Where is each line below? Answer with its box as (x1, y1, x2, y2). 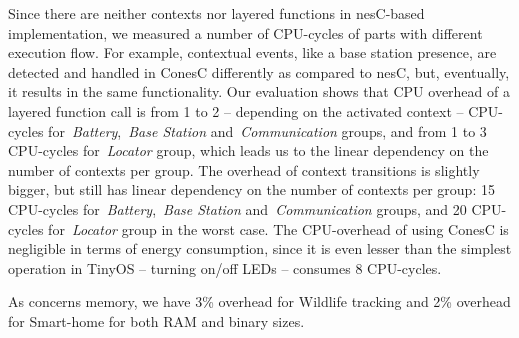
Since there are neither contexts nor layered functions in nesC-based (8, 3, 425, 23)
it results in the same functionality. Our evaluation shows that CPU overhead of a (8, 81, 510, 102)
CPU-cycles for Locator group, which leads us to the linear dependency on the (8, 140, 489, 161)
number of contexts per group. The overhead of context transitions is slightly (8, 159, 480, 180)
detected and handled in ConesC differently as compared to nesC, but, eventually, (8, 61, 510, 82)
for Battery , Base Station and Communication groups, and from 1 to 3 (48, 120, 487, 141)
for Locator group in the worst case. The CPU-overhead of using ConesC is (48, 218, 509, 239)
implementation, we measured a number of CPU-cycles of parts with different (8, 22, 483, 43)
